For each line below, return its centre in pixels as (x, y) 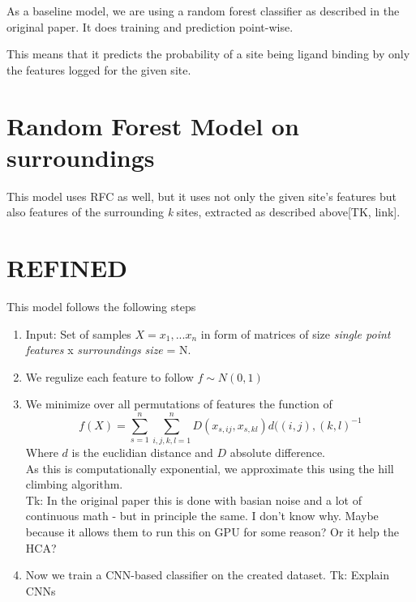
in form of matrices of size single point (296, 333)
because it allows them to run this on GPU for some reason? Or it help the (212, 532)
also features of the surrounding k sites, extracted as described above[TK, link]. (204, 212)
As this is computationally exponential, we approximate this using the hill (210, 468)
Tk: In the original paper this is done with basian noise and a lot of (193, 500)
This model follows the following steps (101, 306)
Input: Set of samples (78, 333)
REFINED (67, 268)
